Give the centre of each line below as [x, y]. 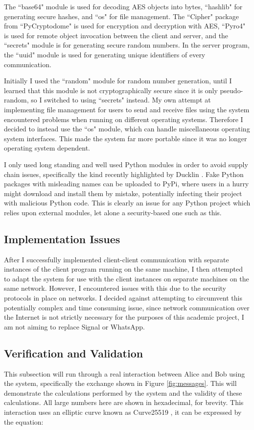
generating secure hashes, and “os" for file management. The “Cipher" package [121, 16]
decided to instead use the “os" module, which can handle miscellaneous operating [127, 129]
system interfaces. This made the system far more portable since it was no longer [126, 138]
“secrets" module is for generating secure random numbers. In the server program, [127, 45]
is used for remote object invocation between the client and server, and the [116, 35]
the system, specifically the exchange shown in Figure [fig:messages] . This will [120, 383]
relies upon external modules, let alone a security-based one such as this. [113, 212]
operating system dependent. [47, 148]
